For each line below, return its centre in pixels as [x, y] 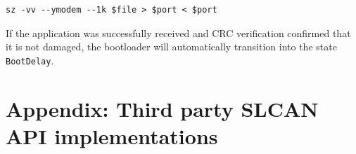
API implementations [112, 135]
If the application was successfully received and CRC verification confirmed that [178, 33]
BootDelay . [30, 60]
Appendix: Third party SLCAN [162, 108]
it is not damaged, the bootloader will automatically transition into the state [171, 47]
